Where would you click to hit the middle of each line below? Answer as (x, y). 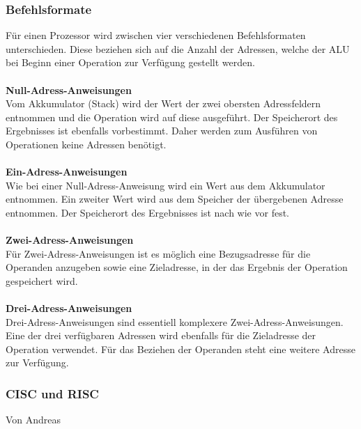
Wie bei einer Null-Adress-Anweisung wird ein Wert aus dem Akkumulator (166, 185)
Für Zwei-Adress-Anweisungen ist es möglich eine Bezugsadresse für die (158, 253)
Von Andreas (33, 420)
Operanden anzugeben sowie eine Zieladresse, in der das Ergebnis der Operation (177, 267)
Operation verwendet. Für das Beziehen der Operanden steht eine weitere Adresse (180, 349)
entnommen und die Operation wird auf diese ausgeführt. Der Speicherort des (172, 117)
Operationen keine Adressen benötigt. (86, 144)
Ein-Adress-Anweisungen (67, 172)
